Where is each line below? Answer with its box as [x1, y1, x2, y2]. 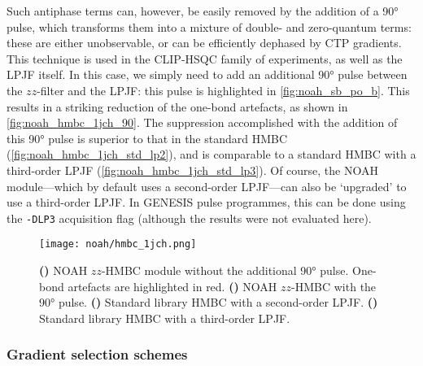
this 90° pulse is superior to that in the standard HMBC [7, 129, 288, 146]
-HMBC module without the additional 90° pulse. [101, 262, 349, 279]
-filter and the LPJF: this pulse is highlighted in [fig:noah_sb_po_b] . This [37, 81, 410, 98]
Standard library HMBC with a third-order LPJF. [39, 309, 290, 326]
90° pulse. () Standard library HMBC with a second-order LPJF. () [39, 294, 378, 311]
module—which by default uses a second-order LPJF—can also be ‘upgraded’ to [7, 177, 407, 194]
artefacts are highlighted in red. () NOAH [68, 277, 277, 294]
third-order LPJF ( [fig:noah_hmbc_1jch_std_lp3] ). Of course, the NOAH [7, 161, 378, 178]
